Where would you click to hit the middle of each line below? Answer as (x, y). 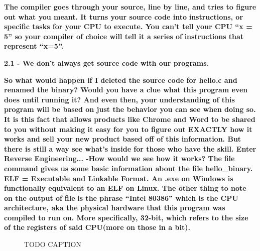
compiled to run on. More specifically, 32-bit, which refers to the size (126, 217)
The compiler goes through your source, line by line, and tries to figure (130, 7)
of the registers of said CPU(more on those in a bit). (97, 227)
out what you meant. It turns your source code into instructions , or (124, 16)
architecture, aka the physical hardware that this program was (115, 208)
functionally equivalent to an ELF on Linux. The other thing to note (125, 188)
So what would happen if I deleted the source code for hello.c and (121, 80)
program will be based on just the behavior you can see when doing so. (130, 109)
